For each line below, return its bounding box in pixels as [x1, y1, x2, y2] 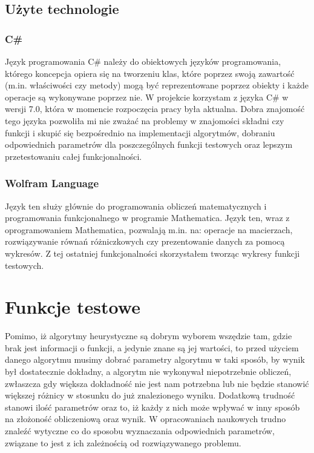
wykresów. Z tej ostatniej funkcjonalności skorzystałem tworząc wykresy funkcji [5, 246, 300, 259]
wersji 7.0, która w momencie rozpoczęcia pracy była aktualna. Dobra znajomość [5, 102, 305, 115]
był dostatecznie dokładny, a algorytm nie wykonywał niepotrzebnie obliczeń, [5, 365, 292, 378]
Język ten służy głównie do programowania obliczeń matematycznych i [5, 199, 267, 212]
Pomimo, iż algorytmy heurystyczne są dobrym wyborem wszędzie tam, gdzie [5, 329, 292, 342]
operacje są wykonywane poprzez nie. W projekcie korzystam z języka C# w [5, 90, 289, 103]
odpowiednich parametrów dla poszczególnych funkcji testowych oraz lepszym [5, 138, 293, 151]
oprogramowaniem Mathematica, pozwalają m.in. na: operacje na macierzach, [5, 223, 293, 236]
